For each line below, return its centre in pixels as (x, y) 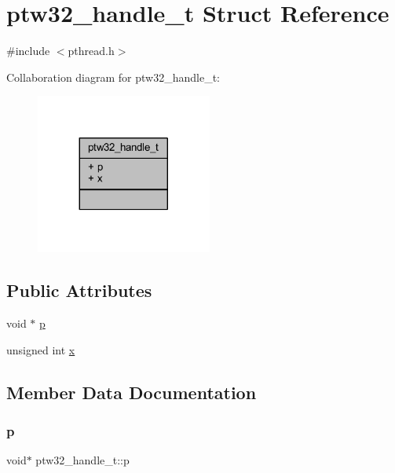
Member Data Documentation (132, 392)
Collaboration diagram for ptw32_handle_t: (113, 77)
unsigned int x (41, 349)
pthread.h (91, 51)
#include (28, 51)
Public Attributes (79, 290)
